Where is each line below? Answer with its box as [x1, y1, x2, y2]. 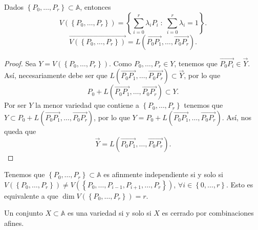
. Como [109, 57, 132, 68]
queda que [4, 126, 36, 136]
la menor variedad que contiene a [35, 100, 139, 110]
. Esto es [226, 179, 253, 189]
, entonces [80, 2, 111, 12]
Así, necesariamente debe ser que [4, 70, 107, 81]
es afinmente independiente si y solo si [103, 169, 223, 180]
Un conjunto [4, 207, 43, 218]
